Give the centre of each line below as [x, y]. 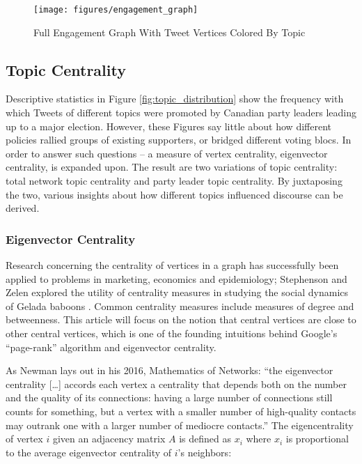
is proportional [317, 439]
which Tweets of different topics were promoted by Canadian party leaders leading [181, 113]
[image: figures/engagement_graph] [116, 10]
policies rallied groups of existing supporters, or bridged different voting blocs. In [179, 140]
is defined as [205, 439]
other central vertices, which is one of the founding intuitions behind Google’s [172, 333]
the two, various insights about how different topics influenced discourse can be [174, 194]
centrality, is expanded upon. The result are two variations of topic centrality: [172, 167]
